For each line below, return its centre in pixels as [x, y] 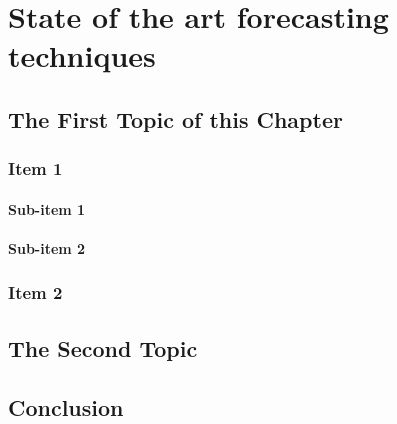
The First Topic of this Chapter [175, 118]
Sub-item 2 [47, 247]
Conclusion [66, 406]
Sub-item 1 [47, 208]
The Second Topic [103, 347]
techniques [82, 55]
